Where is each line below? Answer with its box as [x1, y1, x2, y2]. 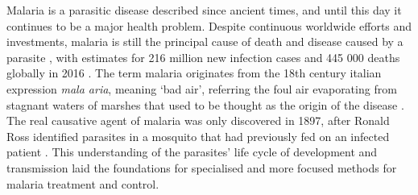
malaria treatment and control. [6, 175, 159, 192]
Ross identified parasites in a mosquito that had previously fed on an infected [6, 127, 390, 144]
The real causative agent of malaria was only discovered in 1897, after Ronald [6, 112, 390, 129]
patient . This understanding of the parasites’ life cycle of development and [6, 143, 378, 160]
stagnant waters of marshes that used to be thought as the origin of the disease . [6, 96, 404, 113]
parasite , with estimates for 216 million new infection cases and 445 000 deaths [6, 48, 400, 65]
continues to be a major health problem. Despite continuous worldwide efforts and [6, 17, 412, 34]
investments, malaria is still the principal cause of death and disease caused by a [6, 33, 404, 50]
